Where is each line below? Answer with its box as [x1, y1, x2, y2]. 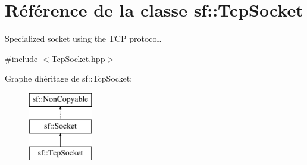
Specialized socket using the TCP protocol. [5, 32, 162, 45]
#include [5, 52, 38, 64]
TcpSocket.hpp [51, 52, 105, 64]
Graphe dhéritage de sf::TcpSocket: [5, 72, 133, 85]
